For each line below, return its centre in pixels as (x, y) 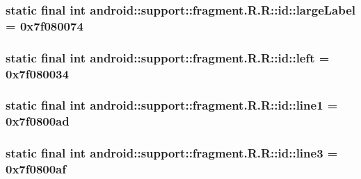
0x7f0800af (36, 169)
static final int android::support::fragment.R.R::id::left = (168, 57)
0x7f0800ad (38, 121)
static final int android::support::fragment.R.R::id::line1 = (172, 105)
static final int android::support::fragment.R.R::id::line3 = (172, 153)
